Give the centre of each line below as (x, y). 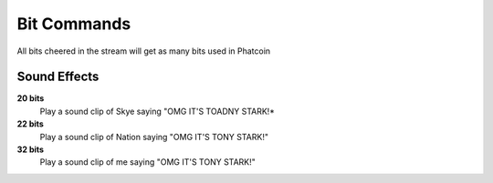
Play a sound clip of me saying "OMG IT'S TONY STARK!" (147, 162)
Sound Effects (58, 77)
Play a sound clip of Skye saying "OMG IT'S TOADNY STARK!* (157, 111)
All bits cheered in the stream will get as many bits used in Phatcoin (144, 51)
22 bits (31, 124)
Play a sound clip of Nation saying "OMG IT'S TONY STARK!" (154, 137)
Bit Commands (74, 24)
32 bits (31, 149)
